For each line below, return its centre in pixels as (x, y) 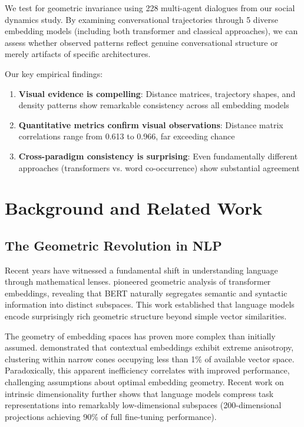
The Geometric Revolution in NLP (113, 245)
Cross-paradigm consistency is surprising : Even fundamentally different (158, 156)
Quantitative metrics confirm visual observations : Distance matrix (151, 124)
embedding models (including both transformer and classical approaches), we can (151, 31)
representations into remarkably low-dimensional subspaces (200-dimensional (143, 405)
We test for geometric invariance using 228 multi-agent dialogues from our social (150, 8)
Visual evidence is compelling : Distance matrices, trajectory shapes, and (157, 93)
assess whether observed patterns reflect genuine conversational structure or (141, 42)
